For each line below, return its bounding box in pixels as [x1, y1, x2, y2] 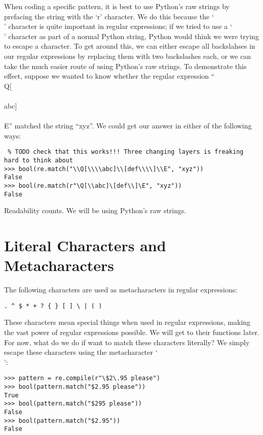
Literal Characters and [4, 235, 166, 256]
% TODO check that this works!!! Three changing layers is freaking [8, 148, 244, 156]
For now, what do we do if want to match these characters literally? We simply [4, 337, 250, 347]
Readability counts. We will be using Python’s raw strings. [4, 205, 186, 216]
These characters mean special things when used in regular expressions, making [4, 317, 251, 327]
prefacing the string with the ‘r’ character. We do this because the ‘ [4, 11, 214, 21]
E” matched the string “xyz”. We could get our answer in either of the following [4, 120, 252, 131]
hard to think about [4, 156, 73, 164]
